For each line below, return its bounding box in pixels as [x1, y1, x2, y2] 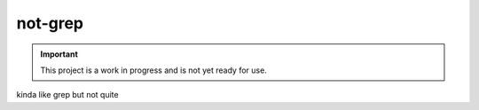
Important [40, 49, 79, 59]
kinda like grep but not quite [16, 90, 119, 100]
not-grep [16, 13, 84, 33]
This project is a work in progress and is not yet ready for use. [40, 65, 268, 75]
